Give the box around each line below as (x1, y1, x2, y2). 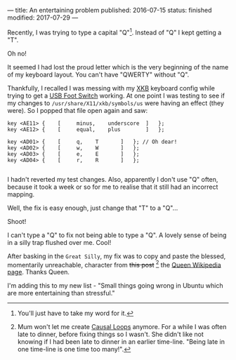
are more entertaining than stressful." (7, 289, 115, 298)
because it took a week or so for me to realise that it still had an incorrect (7, 182, 218, 191)
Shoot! (7, 217, 27, 225)
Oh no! (7, 49, 27, 58)
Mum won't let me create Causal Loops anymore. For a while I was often (17, 323, 227, 331)
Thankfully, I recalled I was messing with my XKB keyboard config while (7, 84, 216, 92)
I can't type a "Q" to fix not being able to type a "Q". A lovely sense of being (7, 231, 227, 239)
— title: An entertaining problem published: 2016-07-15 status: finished (7, 6, 212, 14)
